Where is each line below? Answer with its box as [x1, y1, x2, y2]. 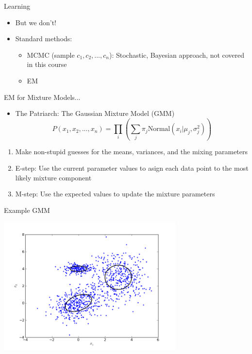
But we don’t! [15, 17, 56, 27]
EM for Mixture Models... [4, 92, 81, 102]
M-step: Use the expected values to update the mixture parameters [15, 189, 215, 199]
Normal [148, 126, 170, 133]
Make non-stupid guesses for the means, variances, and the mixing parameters [15, 146, 248, 157]
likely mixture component [15, 172, 92, 182]
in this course [27, 59, 67, 69]
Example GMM [4, 205, 50, 215]
